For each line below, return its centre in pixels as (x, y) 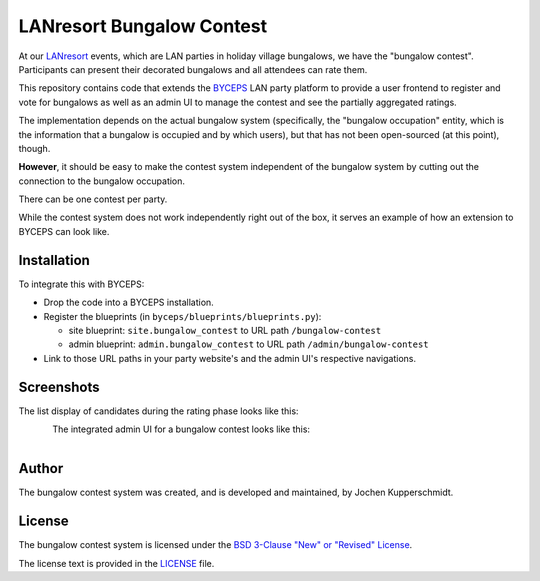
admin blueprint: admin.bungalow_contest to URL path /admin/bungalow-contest (248, 344)
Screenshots (59, 386)
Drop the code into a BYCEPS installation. (128, 302)
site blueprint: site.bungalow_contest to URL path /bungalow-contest (225, 330)
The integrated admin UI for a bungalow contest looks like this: (181, 429)
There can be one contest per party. (93, 199)
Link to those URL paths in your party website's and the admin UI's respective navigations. (230, 358)
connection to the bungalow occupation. (101, 181)
